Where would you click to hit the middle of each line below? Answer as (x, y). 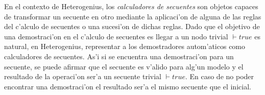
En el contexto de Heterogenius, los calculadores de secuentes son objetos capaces (131, 6)
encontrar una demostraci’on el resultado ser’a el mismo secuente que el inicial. (128, 86)
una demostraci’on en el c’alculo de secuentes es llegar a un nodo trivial (116, 36)
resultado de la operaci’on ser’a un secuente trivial (83, 76)
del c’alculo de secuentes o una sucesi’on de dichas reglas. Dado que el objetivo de (132, 26)
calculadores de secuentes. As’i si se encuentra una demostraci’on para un (119, 56)
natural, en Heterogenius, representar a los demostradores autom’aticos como (125, 46)
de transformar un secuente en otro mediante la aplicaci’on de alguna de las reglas (133, 16)
